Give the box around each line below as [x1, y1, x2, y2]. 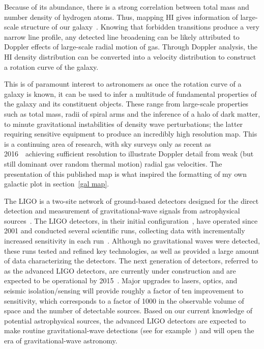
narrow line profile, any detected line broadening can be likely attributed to [4, 31, 240, 42]
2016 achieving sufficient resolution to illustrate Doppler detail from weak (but [4, 148, 254, 159]
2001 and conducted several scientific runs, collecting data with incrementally [4, 225, 245, 236]
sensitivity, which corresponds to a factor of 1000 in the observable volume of [4, 295, 244, 306]
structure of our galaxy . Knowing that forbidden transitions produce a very [21, 21, 259, 32]
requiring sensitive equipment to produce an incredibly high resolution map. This [4, 128, 257, 139]
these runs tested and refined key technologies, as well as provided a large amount [4, 245, 259, 256]
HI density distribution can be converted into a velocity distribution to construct [4, 51, 256, 62]
